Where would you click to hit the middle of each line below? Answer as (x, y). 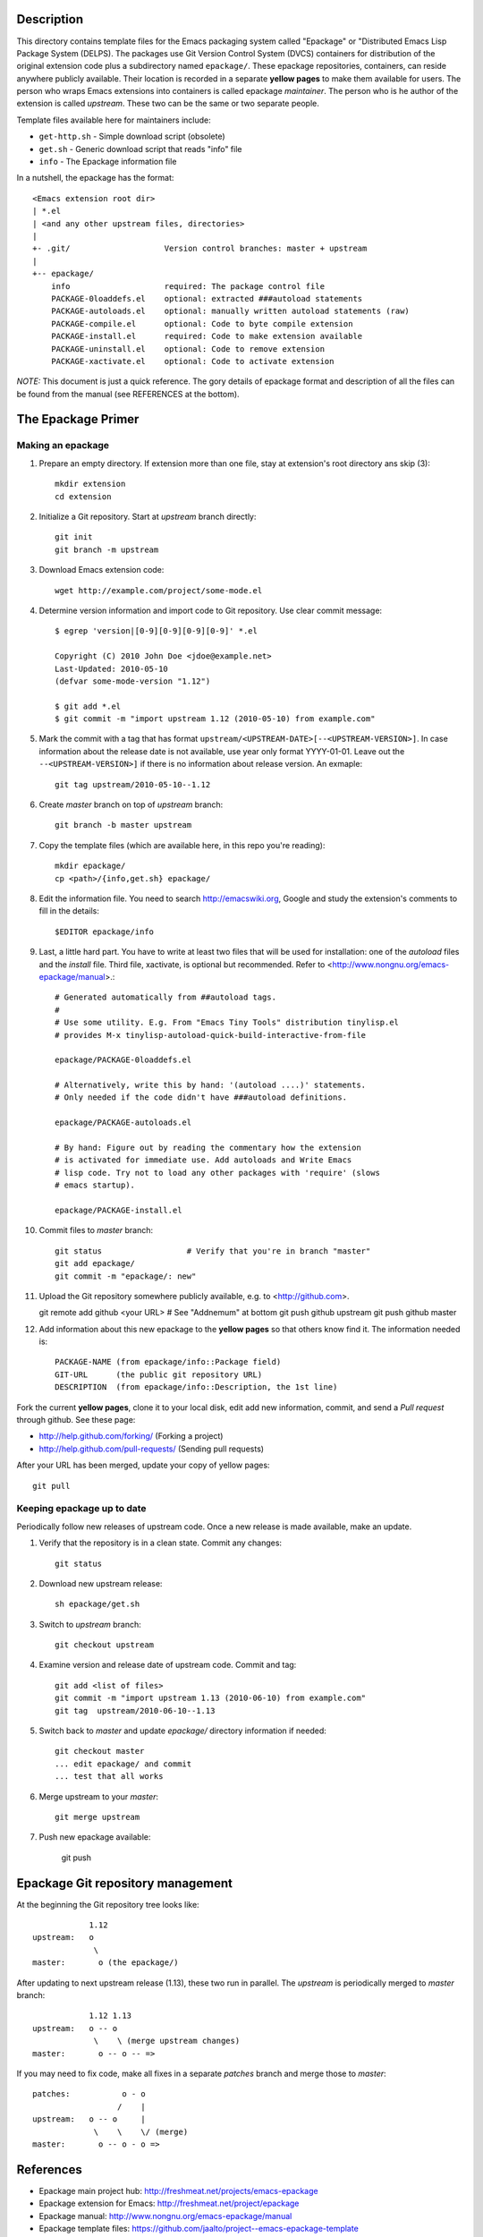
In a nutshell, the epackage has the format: (95, 178)
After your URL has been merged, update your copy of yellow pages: (143, 1465)
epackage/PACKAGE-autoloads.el (123, 1123)
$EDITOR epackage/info (105, 931)
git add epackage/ (95, 1263)
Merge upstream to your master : (99, 1796)
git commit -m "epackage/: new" (126, 1276)
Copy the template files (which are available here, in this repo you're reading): (182, 845)
